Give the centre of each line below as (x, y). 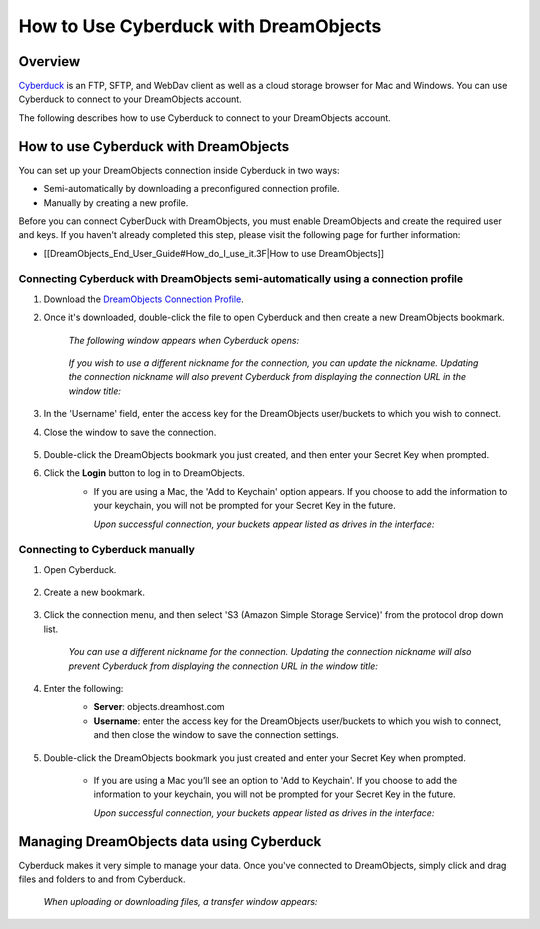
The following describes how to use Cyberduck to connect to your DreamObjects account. (205, 117)
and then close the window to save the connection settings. (216, 735)
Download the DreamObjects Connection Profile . (143, 299)
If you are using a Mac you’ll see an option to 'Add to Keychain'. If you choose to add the (275, 780)
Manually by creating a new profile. (116, 202)
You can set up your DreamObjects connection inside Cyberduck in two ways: (179, 170)
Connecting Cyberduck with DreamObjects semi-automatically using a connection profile (241, 279)
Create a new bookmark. (94, 592)
